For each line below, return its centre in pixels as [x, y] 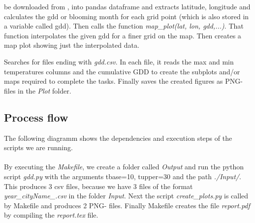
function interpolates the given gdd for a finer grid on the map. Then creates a [123, 35]
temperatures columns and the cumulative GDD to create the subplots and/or [122, 71]
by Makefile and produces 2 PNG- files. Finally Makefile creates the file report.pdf [127, 205]
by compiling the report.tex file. [51, 215]
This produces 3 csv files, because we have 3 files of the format [98, 186]
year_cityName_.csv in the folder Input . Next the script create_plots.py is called [126, 196]
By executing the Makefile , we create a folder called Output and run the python [124, 167]
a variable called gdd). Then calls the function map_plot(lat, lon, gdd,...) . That [124, 26]
